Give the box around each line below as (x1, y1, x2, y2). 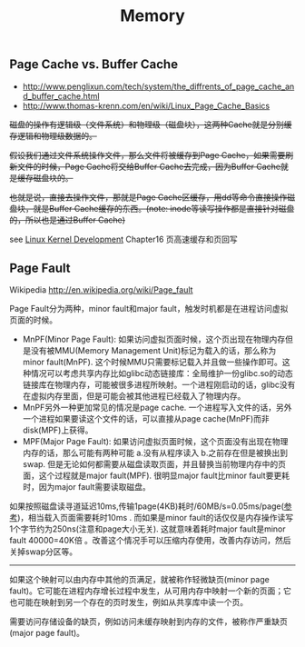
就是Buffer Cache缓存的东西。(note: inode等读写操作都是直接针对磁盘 (33, 203, 295, 214)
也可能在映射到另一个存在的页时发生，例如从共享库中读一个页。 (9, 597, 248, 608)
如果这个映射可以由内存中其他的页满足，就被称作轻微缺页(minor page (9, 574, 270, 585)
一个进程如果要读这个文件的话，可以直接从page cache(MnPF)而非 (22, 413, 270, 424)
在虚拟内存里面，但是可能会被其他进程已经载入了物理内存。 (22, 391, 246, 402)
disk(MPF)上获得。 (22, 424, 93, 436)
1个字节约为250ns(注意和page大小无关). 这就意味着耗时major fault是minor (9, 523, 286, 534)
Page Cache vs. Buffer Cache (9, 56, 179, 73)
